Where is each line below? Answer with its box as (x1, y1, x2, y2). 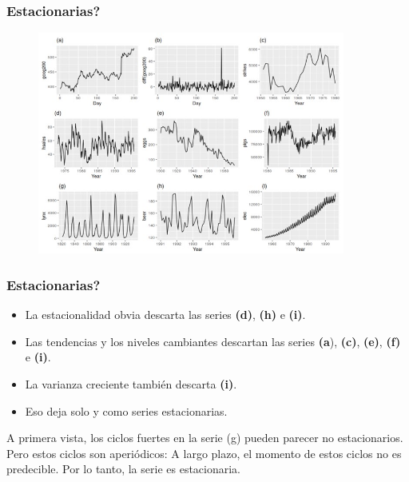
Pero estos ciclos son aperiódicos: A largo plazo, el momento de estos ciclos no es (6, 444, 402, 461)
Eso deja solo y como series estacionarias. (25, 402, 228, 419)
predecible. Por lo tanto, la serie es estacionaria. (6, 460, 241, 477)
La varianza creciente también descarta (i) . (25, 375, 237, 392)
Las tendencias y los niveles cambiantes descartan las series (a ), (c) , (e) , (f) (25, 333, 401, 349)
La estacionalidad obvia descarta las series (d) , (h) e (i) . (25, 306, 306, 323)
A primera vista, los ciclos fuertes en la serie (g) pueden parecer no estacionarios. (6, 429, 403, 446)
